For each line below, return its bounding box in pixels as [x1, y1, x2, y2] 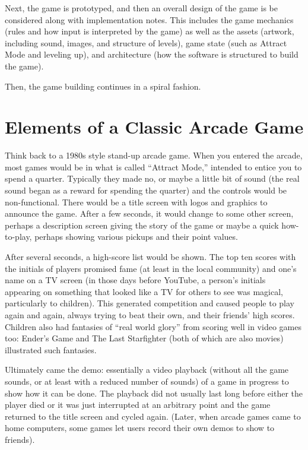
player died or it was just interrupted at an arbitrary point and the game [5, 398, 271, 411]
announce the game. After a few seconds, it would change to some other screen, [5, 207, 294, 220]
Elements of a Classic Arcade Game [5, 115, 304, 139]
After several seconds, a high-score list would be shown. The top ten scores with [5, 251, 296, 263]
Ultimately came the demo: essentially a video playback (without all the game [5, 363, 289, 376]
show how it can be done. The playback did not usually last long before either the [5, 386, 303, 399]
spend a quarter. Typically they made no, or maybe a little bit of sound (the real [5, 172, 300, 185]
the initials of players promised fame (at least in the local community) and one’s [5, 262, 297, 274]
